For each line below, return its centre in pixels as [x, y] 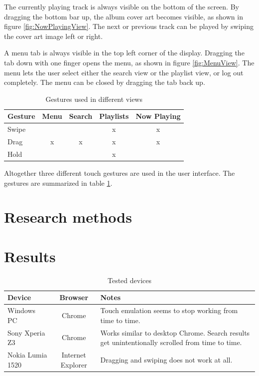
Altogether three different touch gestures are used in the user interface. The [120, 173]
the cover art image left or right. [54, 36]
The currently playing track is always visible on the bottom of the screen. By [122, 6]
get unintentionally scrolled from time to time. [171, 342]
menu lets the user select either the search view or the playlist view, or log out [124, 72]
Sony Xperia [26, 332]
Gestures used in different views [94, 99]
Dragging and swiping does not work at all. [166, 359]
